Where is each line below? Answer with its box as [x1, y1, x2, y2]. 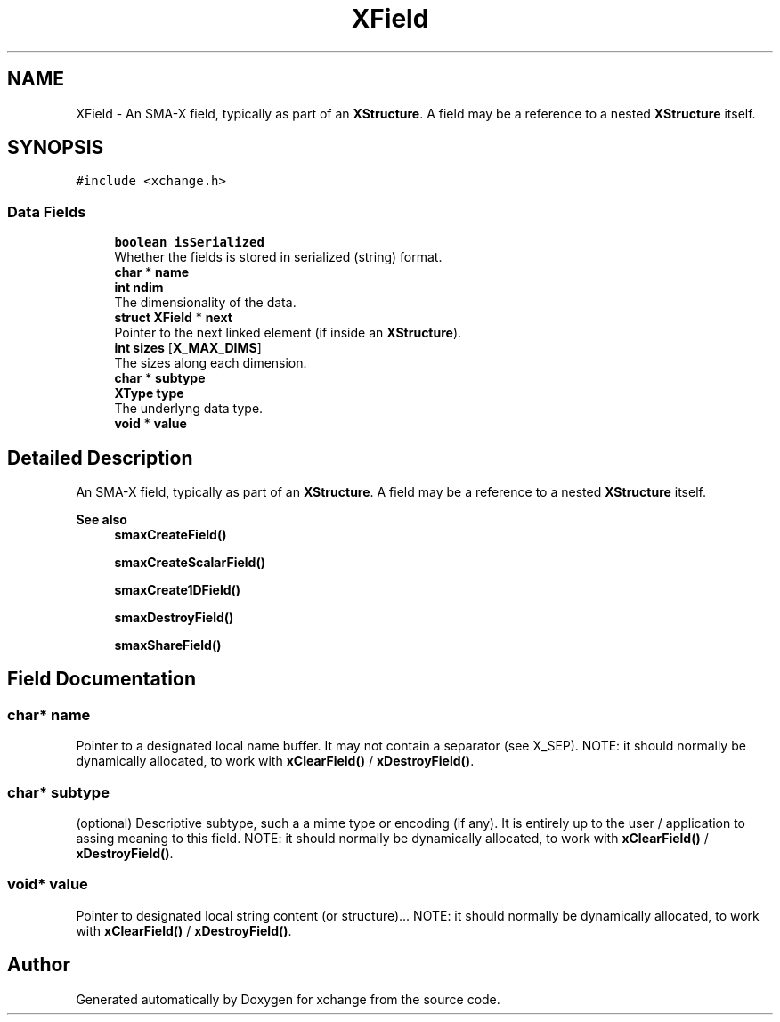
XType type [114, 385, 184, 401]
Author [7, 953, 70, 977]
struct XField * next [114, 310, 232, 326]
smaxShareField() [114, 637, 222, 653]
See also [76, 512, 127, 528]
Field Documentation [7, 668, 196, 691]
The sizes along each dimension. [114, 355, 307, 371]
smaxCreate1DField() [114, 582, 241, 598]
